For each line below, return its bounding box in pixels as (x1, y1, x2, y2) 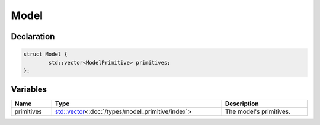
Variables (11, 85, 47, 95)
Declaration (11, 31, 55, 41)
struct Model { (23, 51, 68, 57)
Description (225, 100, 259, 108)
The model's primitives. (225, 107, 290, 116)
